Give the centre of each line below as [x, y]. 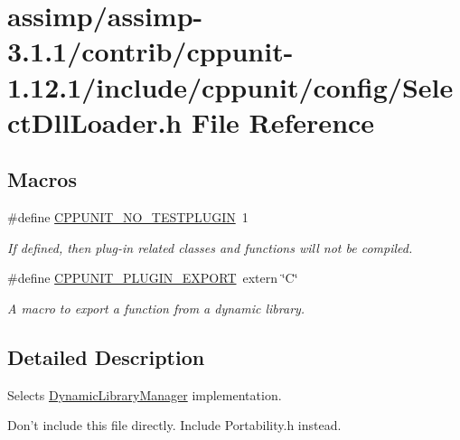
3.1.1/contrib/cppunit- [150, 51]
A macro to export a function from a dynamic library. [156, 308]
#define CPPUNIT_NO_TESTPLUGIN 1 [128, 217]
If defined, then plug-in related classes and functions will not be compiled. [210, 247]
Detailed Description [106, 356]
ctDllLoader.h [95, 122]
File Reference [283, 122]
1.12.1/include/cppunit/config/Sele [230, 86]
